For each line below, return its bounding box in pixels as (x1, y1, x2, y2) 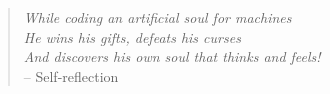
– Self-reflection (23, 65, 119, 86)
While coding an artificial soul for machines (23, 7, 292, 27)
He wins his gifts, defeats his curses (23, 26, 241, 47)
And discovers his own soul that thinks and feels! (23, 46, 321, 67)
